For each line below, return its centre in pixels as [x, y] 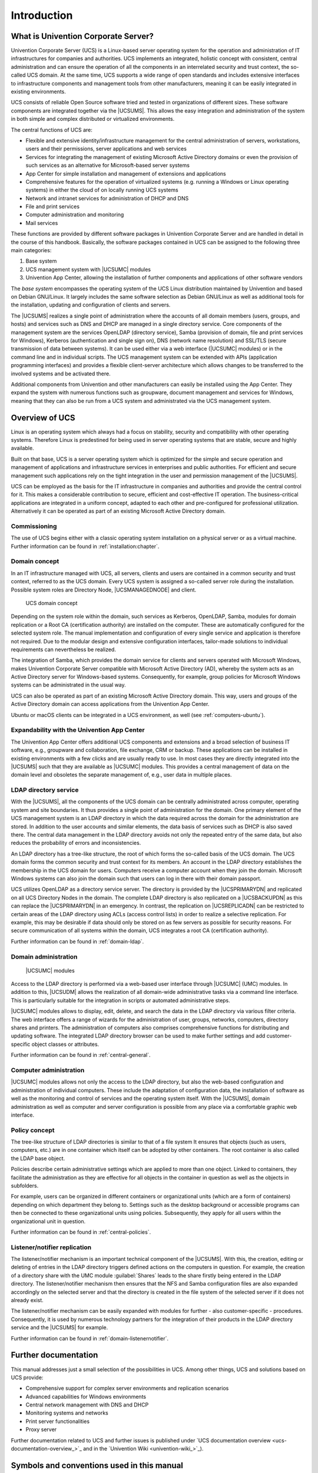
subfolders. [25, 1185]
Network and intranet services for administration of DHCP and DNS [107, 198]
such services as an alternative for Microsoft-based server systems [107, 166]
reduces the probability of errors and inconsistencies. [76, 843]
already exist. [27, 1300]
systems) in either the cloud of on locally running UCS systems [102, 190]
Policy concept [33, 1130]
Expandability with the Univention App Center [78, 730]
